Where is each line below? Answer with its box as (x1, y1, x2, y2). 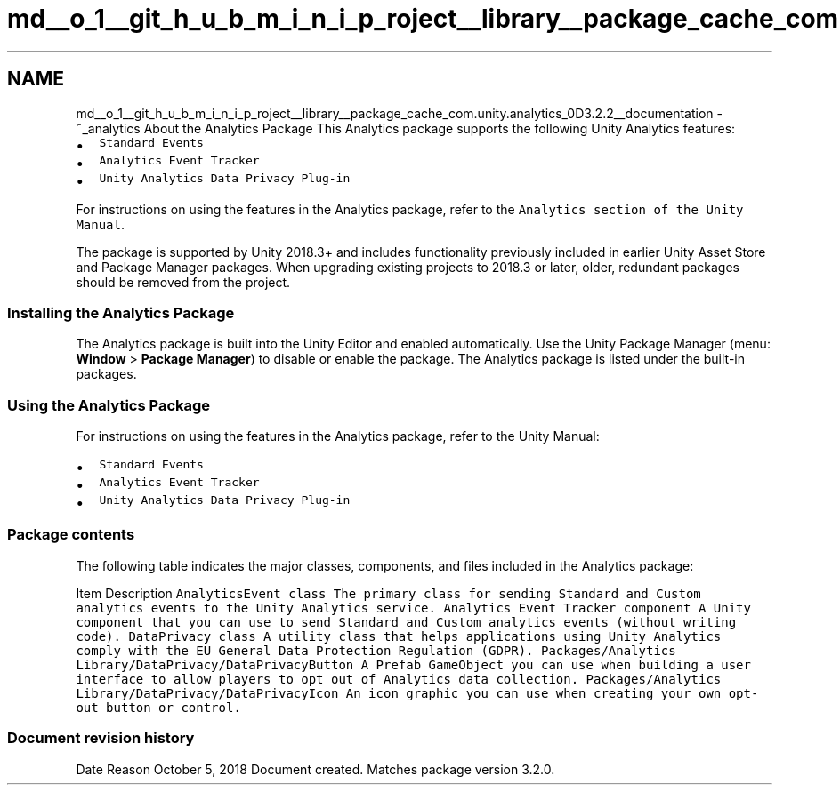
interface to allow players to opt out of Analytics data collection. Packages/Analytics (76, 671, 722, 686)
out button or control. (76, 700, 241, 715)
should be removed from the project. (76, 274, 291, 290)
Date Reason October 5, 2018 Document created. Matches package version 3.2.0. (76, 761, 555, 777)
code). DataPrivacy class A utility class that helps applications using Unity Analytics (76, 628, 722, 644)
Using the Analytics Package (7, 396, 211, 414)
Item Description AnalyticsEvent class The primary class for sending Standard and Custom (76, 585, 701, 601)
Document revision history (7, 729, 195, 748)
